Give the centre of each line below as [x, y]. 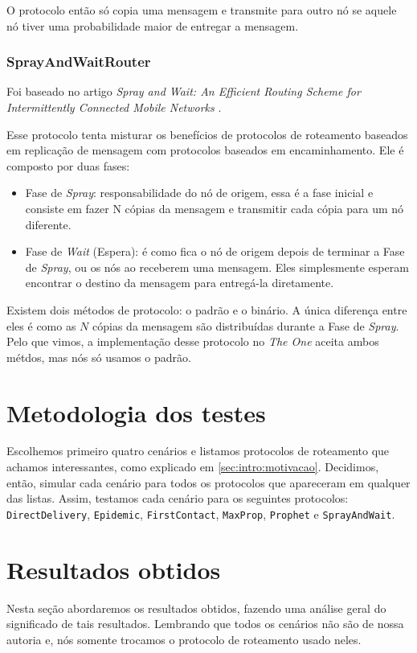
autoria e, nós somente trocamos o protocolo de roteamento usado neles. [184, 639]
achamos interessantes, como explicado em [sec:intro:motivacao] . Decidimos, [193, 467]
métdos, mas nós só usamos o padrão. [99, 357]
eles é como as [41, 325]
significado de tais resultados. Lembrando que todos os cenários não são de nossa [205, 624]
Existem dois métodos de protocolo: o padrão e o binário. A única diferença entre [207, 309]
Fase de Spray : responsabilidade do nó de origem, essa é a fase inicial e [199, 193]
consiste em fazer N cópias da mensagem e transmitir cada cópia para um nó [215, 208]
